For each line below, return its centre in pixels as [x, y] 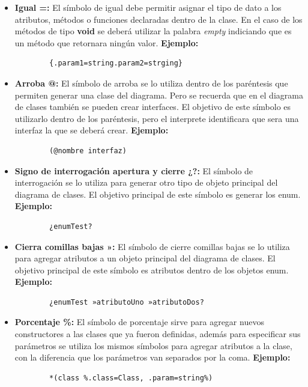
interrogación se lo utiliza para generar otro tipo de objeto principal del [146, 182]
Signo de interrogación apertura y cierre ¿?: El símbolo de [134, 170]
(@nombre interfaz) [88, 151]
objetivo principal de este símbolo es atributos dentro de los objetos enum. [152, 270]
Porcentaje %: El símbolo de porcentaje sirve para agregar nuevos [139, 322]
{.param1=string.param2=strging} [116, 63]
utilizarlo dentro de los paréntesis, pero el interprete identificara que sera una [157, 118]
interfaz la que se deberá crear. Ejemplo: [92, 130]
